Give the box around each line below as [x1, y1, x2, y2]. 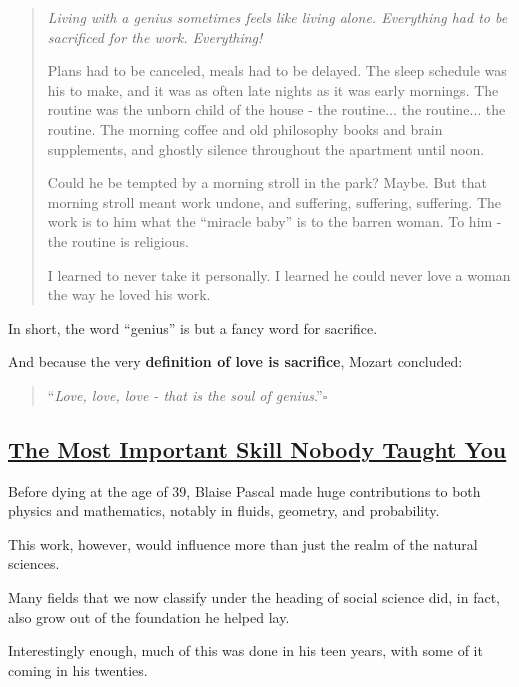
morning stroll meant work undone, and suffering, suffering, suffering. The [47, 191, 502, 212]
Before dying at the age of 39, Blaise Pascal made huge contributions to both [8, 480, 481, 501]
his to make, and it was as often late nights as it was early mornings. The [47, 79, 499, 100]
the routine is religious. [47, 230, 189, 251]
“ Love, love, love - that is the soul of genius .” [47, 384, 323, 405]
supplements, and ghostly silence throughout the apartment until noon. [47, 138, 485, 159]
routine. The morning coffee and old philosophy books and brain [47, 118, 443, 139]
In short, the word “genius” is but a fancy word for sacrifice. [8, 317, 378, 338]
